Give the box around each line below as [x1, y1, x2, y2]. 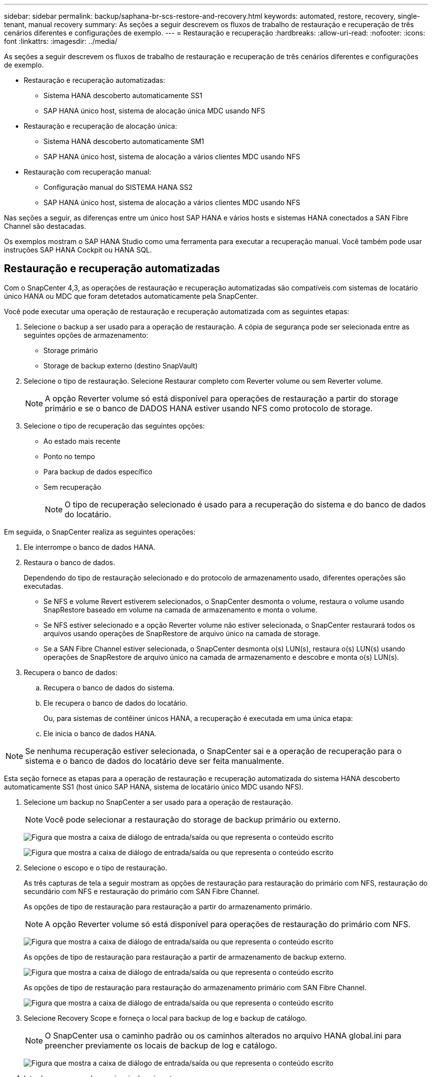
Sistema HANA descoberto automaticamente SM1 [43, 137, 204, 145]
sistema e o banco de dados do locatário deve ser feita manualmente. [25, 755, 284, 766]
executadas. [24, 581, 63, 590]
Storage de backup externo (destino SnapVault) [43, 361, 198, 370]
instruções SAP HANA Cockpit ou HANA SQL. [4, 246, 152, 254]
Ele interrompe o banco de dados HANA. [24, 542, 156, 551]
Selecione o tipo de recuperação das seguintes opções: [24, 421, 205, 430]
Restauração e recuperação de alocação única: [24, 122, 177, 130]
